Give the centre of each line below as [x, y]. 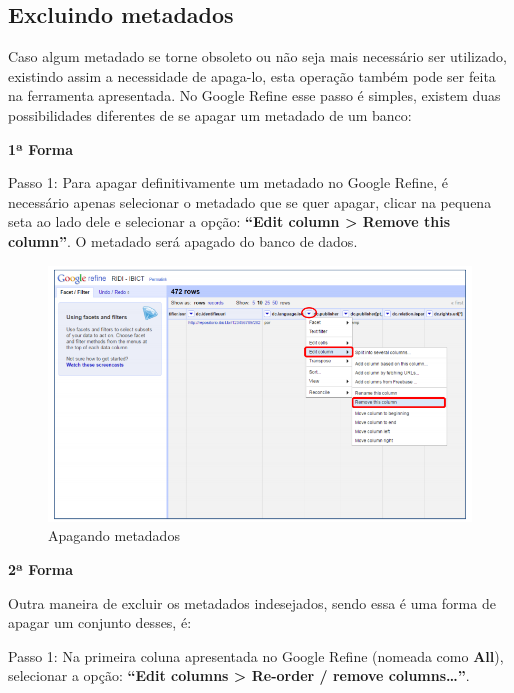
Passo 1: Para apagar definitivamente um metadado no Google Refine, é [228, 182]
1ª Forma [41, 148]
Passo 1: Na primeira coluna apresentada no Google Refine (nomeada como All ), [256, 655]
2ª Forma [41, 569]
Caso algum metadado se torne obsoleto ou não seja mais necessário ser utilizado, [257, 56]
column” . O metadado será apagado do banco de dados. [183, 240]
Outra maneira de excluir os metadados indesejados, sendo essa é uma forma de [252, 602]
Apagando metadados [114, 535]
